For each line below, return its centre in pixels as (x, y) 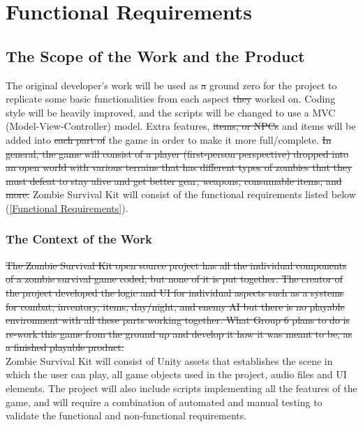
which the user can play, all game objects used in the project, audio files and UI (176, 374)
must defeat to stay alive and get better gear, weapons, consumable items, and (174, 180)
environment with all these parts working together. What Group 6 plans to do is (178, 320)
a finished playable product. (65, 347)
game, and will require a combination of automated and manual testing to (164, 402)
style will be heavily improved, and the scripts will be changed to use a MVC (171, 112)
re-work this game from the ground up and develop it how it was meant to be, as (179, 333)
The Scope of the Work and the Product (155, 55)
